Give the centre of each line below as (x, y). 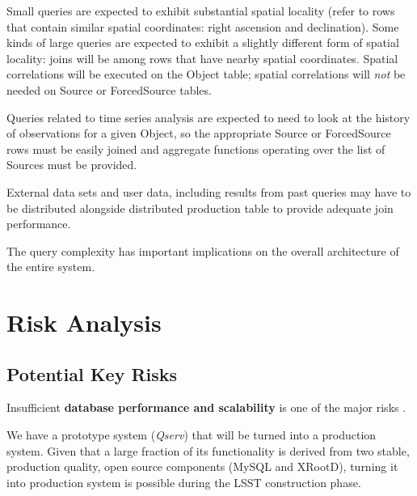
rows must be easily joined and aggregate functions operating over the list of (196, 148)
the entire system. (51, 267)
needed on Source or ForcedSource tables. (109, 89)
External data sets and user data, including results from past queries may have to (209, 191)
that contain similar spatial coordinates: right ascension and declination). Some (203, 26)
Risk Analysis (84, 322)
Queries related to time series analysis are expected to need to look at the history (208, 117)
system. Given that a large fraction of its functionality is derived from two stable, (208, 450)
